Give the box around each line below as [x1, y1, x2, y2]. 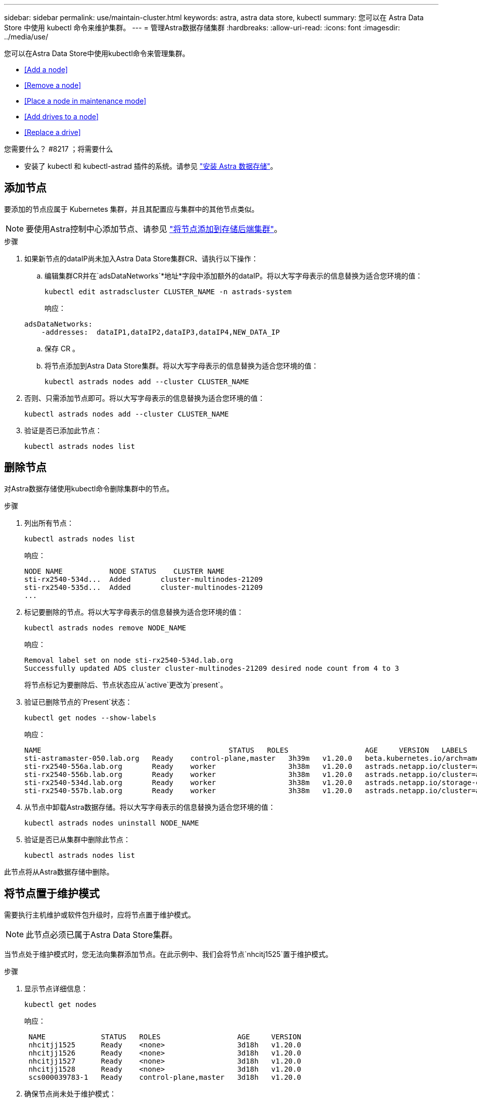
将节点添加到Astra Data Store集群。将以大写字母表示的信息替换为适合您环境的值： [44, 361, 319, 370]
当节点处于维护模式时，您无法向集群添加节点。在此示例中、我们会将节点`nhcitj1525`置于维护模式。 [4, 949, 332, 958]
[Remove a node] [24, 81, 81, 89]
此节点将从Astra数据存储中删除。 [4, 867, 114, 876]
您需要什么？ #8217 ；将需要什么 [4, 145, 113, 153]
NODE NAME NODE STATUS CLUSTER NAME [24, 567, 225, 575]
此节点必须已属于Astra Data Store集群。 [26, 929, 177, 940]
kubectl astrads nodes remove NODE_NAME [24, 623, 186, 632]
